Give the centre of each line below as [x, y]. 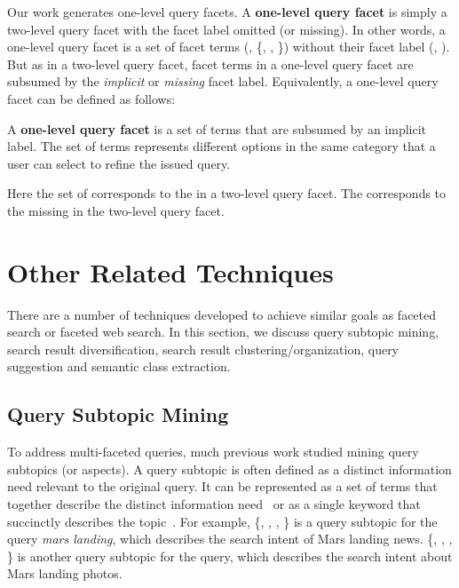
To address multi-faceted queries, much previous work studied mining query [213, 452]
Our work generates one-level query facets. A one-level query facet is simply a [227, 12]
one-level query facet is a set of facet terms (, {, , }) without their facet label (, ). [229, 47]
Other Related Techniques [170, 271]
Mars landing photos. [65, 573]
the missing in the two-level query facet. [116, 210]
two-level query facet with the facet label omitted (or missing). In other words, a [226, 29]
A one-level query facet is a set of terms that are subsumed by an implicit [217, 128]
